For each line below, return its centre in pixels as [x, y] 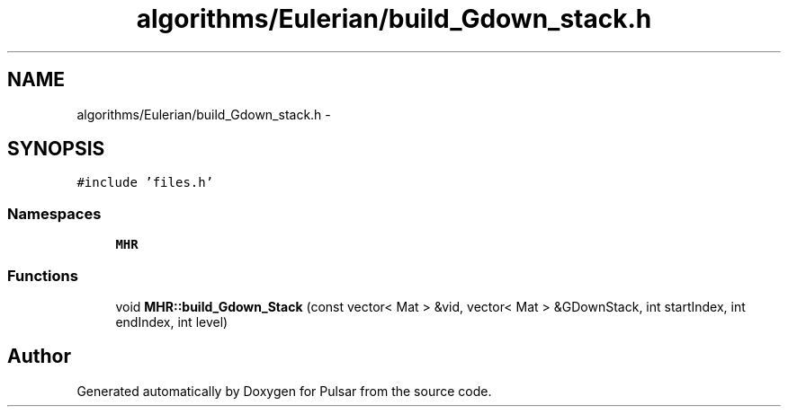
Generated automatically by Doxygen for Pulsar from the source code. [284, 391]
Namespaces [54, 213]
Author [39, 357]
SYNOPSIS [56, 149]
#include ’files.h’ [145, 183]
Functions [43, 275]
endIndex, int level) [172, 322]
